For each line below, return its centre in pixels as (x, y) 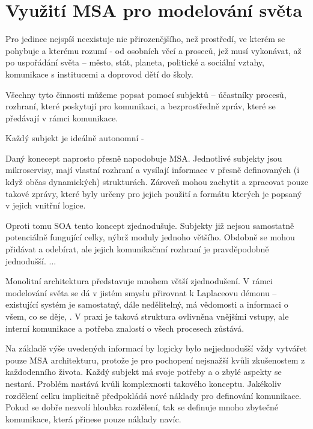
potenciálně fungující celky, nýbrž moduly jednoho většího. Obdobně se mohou (150, 237)
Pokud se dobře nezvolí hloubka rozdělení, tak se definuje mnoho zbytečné (142, 407)
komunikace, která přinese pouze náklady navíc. (93, 418)
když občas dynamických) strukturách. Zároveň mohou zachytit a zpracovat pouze (157, 182)
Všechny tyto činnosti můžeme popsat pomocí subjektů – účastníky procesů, (146, 94)
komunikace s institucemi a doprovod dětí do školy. (99, 74)
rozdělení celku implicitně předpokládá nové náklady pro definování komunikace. (153, 395)
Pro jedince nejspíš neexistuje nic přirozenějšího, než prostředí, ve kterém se (145, 39)
